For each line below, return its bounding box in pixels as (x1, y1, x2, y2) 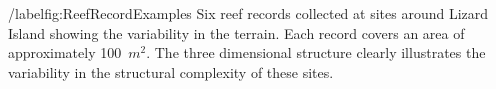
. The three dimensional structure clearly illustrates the (146, 42, 486, 63)
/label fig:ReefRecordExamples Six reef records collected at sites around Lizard (8, 3, 489, 23)
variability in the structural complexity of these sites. (8, 61, 334, 82)
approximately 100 (8, 42, 122, 63)
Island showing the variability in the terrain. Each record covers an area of (8, 22, 465, 43)
